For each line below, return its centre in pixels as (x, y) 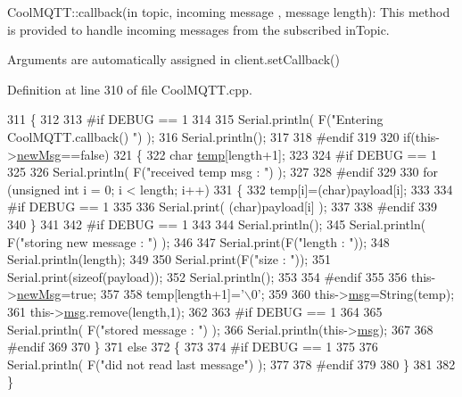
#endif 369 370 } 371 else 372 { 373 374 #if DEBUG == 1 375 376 (193, 347)
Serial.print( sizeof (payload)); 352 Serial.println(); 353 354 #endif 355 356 (207, 276)
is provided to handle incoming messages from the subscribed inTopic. (198, 29)
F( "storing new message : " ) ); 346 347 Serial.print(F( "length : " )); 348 (198, 241)
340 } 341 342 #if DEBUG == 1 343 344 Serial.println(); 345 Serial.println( (217, 223)
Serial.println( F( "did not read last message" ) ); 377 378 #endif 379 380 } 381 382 (231, 364)
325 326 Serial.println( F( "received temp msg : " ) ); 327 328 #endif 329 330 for (223, 172)
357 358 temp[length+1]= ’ (172, 294)
